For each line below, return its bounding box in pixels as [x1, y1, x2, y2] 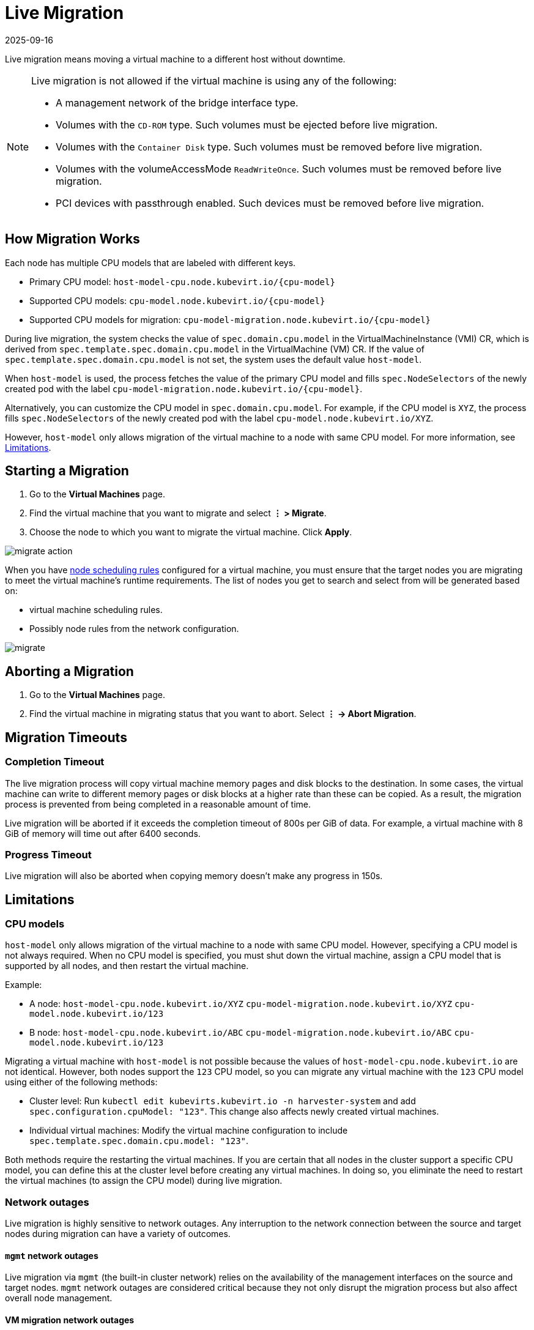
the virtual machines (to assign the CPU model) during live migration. [5, 1175, 283, 1186]
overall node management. [5, 1293, 113, 1304]
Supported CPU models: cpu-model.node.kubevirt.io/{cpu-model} [29, 295, 325, 306]
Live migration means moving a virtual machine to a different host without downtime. [5, 53, 346, 64]
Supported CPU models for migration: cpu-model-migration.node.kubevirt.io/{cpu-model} [29, 314, 431, 325]
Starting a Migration [5, 463, 129, 479]
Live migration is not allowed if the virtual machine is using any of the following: [31, 74, 397, 87]
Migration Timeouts [5, 729, 127, 745]
